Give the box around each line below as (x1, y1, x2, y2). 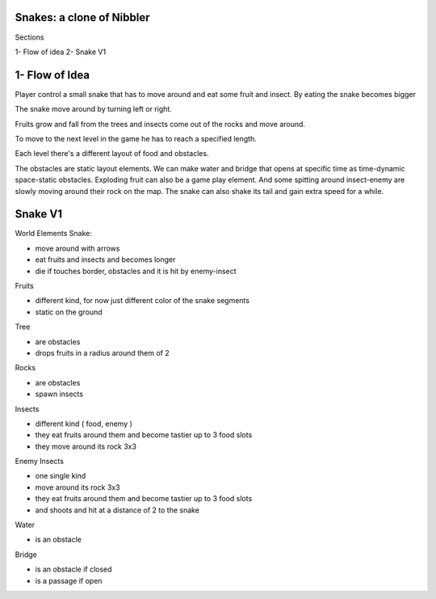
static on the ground (35, 307, 103, 317)
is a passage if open (35, 576, 103, 585)
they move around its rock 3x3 (35, 441, 137, 451)
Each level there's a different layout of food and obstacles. (15, 149, 209, 158)
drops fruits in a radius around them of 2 (35, 348, 170, 357)
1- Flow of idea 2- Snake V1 (15, 47, 107, 57)
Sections (15, 32, 44, 42)
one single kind (35, 471, 86, 481)
